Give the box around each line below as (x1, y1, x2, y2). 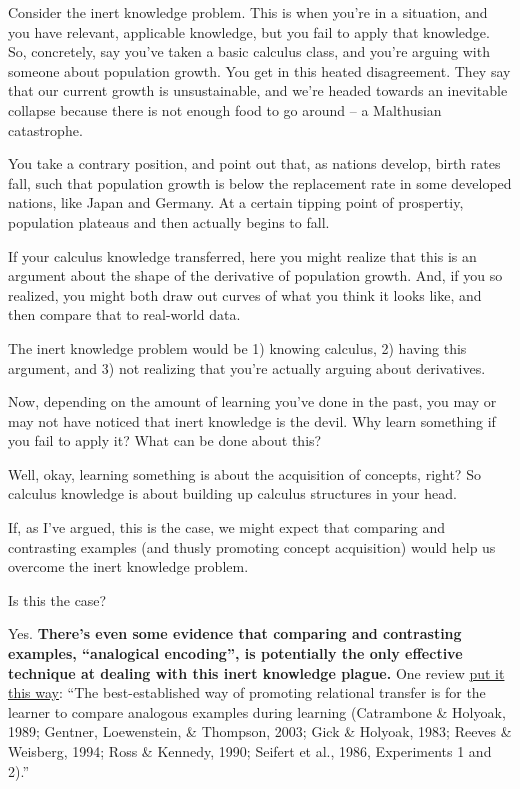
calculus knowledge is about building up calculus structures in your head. (8, 483, 457, 504)
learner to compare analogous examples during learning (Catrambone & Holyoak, (8, 701, 506, 722)
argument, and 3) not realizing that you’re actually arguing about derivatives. (8, 357, 486, 378)
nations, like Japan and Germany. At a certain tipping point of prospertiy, (8, 192, 464, 213)
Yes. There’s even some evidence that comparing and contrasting (8, 623, 462, 644)
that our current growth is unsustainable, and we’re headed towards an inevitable (8, 80, 508, 101)
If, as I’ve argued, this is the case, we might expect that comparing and (8, 517, 446, 538)
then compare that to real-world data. (8, 304, 241, 325)
